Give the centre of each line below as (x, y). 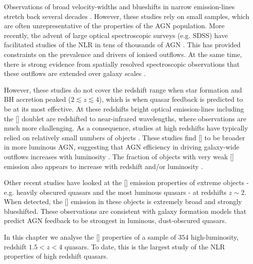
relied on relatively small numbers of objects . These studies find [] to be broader (125, 137)
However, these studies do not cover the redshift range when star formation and (123, 89)
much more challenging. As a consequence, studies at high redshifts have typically (126, 128)
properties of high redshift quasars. (56, 256)
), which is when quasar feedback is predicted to (171, 99)
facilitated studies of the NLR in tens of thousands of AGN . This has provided (122, 45)
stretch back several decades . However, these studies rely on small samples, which (127, 16)
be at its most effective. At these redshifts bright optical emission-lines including (124, 108)
